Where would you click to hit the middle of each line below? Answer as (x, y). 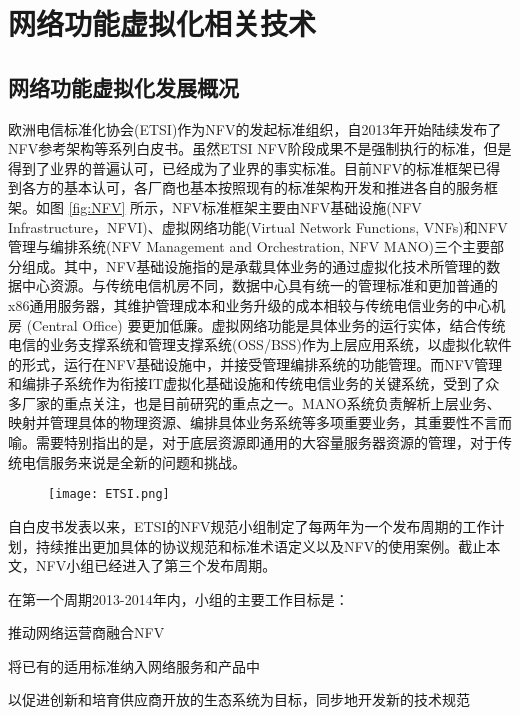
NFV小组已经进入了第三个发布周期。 (156, 565)
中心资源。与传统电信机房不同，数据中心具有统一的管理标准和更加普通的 (259, 285)
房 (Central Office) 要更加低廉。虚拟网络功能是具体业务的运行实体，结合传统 (257, 324)
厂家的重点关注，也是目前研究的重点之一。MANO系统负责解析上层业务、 (261, 402)
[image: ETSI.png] (109, 494)
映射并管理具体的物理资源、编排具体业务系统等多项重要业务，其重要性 (239, 422)
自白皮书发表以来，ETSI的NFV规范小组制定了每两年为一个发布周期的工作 (249, 525)
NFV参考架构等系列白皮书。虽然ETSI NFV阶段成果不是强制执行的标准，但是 (260, 148)
